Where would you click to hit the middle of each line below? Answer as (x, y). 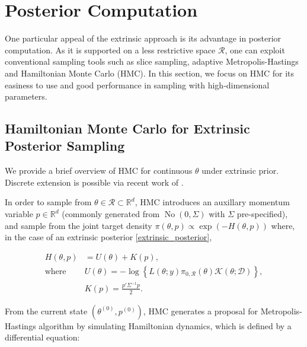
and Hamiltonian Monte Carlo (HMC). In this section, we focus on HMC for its (150, 73)
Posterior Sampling (65, 146)
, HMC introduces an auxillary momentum (212, 202)
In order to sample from (48, 202)
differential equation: (42, 337)
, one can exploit (255, 50)
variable (19, 214)
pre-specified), (262, 214)
